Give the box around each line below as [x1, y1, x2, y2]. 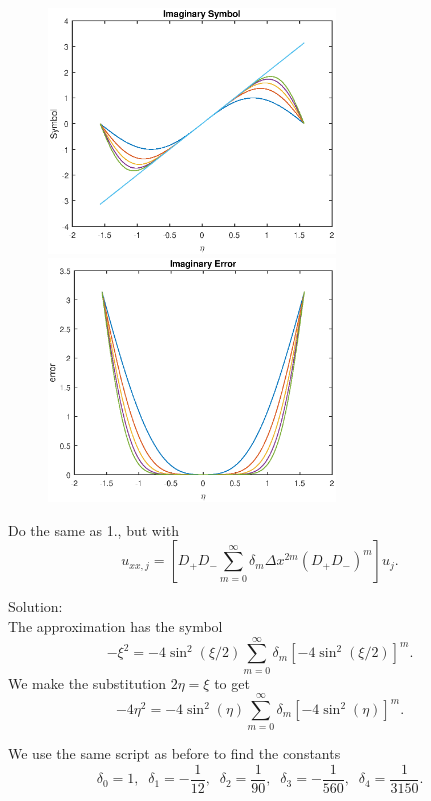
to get [214, 672, 250, 693]
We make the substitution [8, 672, 167, 693]
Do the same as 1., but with [8, 519, 180, 540]
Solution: [8, 596, 63, 617]
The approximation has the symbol [8, 615, 223, 636]
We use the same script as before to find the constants [8, 743, 341, 764]
